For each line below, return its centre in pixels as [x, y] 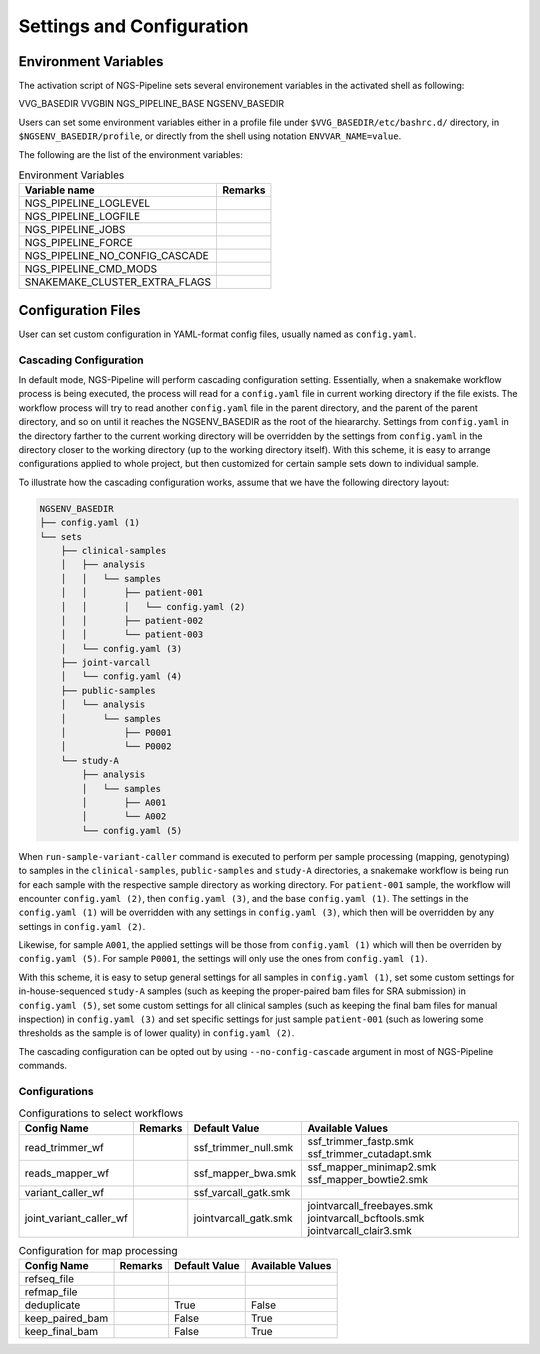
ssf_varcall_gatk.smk [242, 1192]
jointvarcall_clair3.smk [359, 1230]
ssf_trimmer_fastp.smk [361, 1141]
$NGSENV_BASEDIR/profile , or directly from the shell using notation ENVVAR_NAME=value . [210, 136]
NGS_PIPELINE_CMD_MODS [91, 269]
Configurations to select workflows [101, 1113]
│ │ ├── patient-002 [132, 620]
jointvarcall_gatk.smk [243, 1218]
